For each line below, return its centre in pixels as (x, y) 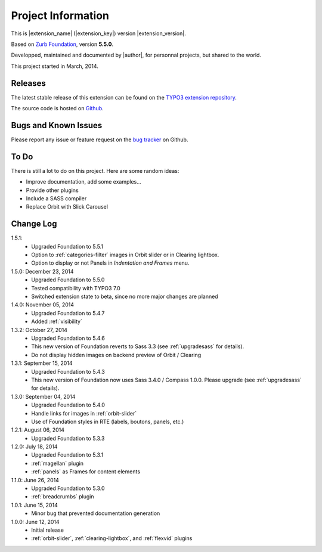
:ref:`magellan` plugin (57, 463)
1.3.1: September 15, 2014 (42, 363)
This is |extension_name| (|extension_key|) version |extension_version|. (98, 33)
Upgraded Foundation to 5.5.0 (68, 280)
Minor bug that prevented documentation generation (96, 513)
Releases (28, 83)
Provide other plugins (52, 190)
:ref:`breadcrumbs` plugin (63, 497)
